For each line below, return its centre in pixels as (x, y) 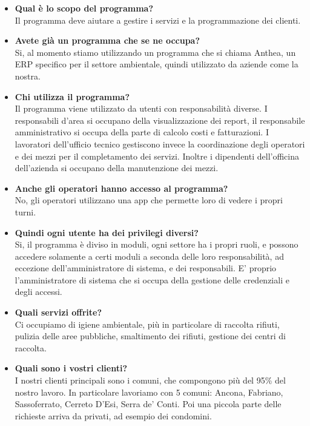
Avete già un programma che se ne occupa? (107, 40)
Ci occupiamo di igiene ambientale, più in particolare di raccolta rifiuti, (147, 324)
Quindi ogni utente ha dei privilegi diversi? (107, 232)
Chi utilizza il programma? (72, 96)
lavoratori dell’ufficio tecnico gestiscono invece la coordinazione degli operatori (160, 144)
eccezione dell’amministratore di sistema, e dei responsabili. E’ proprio (146, 268)
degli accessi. (38, 292)
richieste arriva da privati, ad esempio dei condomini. (113, 415)
